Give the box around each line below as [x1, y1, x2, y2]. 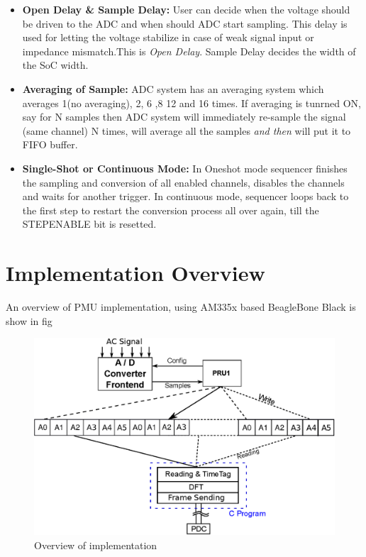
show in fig [6, 313, 52, 328]
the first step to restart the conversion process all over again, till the [22, 202, 319, 217]
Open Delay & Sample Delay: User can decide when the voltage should [22, 2, 350, 16]
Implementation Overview [6, 258, 265, 287]
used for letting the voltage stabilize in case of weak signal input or [22, 30, 314, 45]
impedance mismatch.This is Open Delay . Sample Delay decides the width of [22, 43, 356, 58]
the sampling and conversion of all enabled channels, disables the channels [22, 175, 345, 189]
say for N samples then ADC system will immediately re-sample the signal [22, 109, 346, 124]
